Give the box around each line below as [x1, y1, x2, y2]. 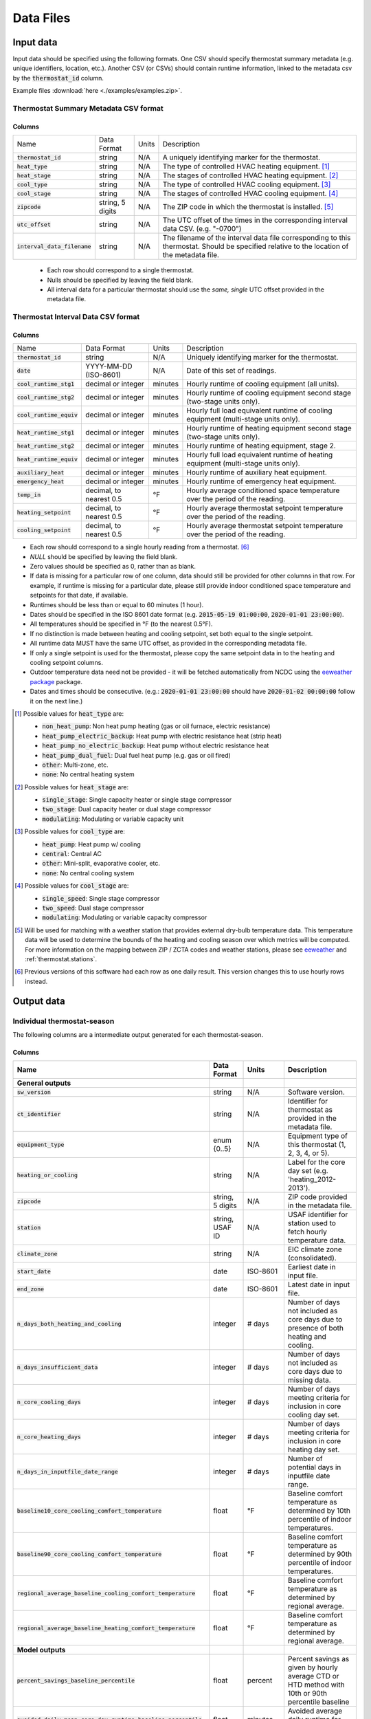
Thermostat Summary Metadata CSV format [12, 104, 164, 113]
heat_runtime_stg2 [16, 442, 75, 450]
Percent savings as [287, 1654, 350, 1664]
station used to [287, 1218, 337, 1228]
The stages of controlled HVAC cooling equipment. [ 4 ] [162, 189, 339, 199]
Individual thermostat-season [12, 1016, 115, 1026]
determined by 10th [287, 1506, 350, 1515]
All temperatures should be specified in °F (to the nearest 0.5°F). [30, 620, 213, 628]
